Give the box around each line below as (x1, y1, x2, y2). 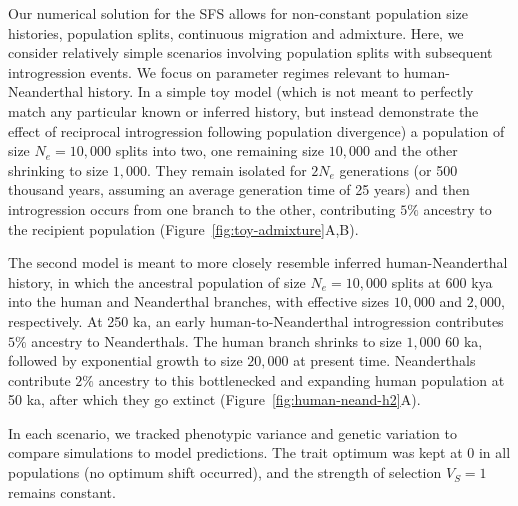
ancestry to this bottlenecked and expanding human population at (98, 369, 505, 390)
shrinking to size (8, 159, 109, 180)
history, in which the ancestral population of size (8, 271, 306, 292)
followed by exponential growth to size (8, 350, 243, 371)
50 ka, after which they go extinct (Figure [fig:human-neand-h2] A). (8, 389, 421, 410)
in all (478, 442, 511, 463)
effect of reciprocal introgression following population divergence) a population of (8, 120, 505, 141)
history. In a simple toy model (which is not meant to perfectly (87, 81, 474, 102)
